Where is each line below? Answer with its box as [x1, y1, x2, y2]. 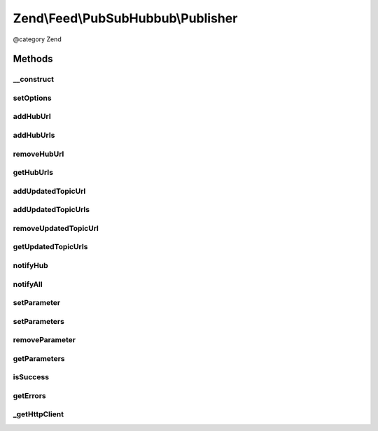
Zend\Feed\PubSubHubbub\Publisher [13, 10, 238, 26]
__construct [13, 74, 55, 84]
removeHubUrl [13, 149, 64, 159]
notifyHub [13, 260, 48, 270]
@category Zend [13, 35, 62, 43]
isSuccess [13, 372, 49, 382]
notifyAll [13, 279, 43, 289]
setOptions [13, 93, 52, 103]
